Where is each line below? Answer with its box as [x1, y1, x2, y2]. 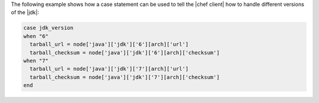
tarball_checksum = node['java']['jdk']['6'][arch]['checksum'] [30, 49, 220, 56]
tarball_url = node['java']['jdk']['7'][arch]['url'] [30, 66, 189, 73]
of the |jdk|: [11, 9, 40, 16]
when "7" [23, 57, 49, 64]
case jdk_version [23, 25, 74, 32]
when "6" [23, 33, 49, 39]
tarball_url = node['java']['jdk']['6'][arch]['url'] [30, 41, 189, 48]
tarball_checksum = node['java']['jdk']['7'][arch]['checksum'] [30, 74, 220, 80]
